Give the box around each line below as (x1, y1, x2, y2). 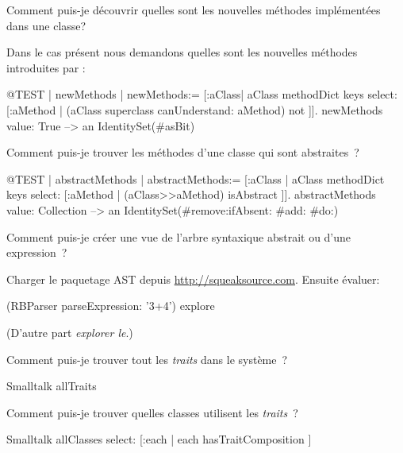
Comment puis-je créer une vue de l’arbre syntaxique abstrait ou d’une (6, 228, 351, 245)
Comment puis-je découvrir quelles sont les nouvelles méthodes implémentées (6, 2, 381, 17)
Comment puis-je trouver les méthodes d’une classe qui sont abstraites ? (6, 144, 359, 161)
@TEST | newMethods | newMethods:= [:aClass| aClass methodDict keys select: (6, 86, 397, 103)
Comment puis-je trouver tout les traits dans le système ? (6, 350, 288, 367)
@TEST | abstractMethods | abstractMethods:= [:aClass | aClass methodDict (6, 170, 385, 187)
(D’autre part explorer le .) (6, 323, 133, 340)
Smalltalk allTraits (6, 377, 97, 394)
